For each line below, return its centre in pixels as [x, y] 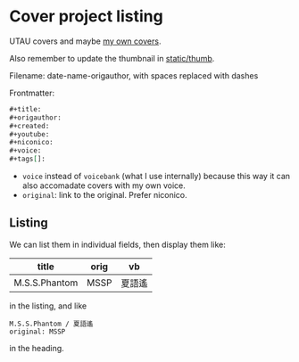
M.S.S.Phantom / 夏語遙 [51, 324]
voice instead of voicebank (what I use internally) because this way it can [156, 177]
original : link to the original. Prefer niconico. [104, 195]
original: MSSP [37, 332]
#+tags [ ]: [28, 159]
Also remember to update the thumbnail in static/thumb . [112, 58]
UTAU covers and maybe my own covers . [85, 41]
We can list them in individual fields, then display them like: [117, 244]
